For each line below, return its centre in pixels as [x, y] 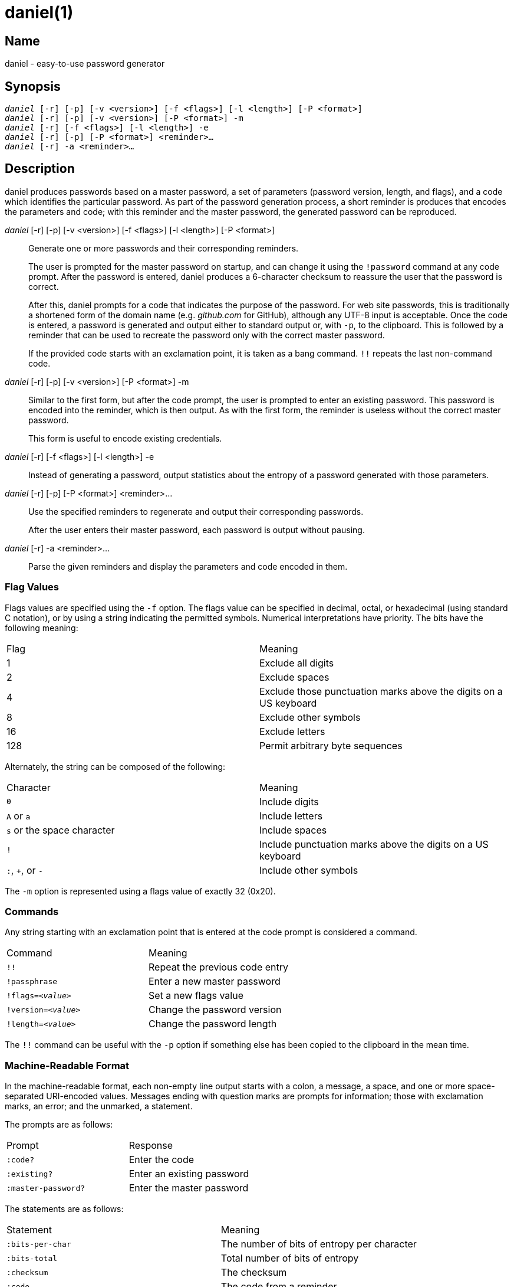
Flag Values [32, 587]
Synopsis [33, 86]
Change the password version [215, 1010]
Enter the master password [189, 1188]
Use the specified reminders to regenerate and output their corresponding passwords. [196, 511]
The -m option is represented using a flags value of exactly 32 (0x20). [140, 891]
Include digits [289, 801]
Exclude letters [292, 731]
